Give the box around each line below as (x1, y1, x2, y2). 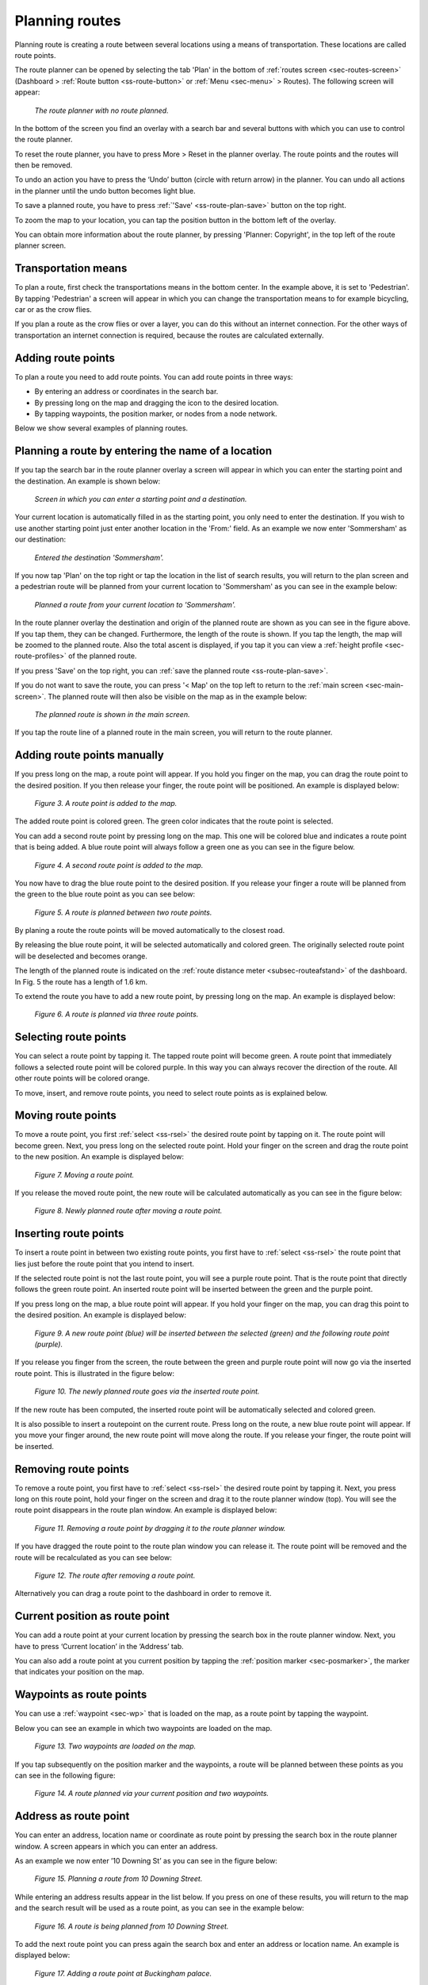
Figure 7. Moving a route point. (34, 1170, 135, 1179)
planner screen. (14, 241, 67, 250)
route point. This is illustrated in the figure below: (14, 1368, 174, 1378)
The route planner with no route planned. (34, 106, 170, 115)
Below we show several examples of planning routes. (14, 423, 189, 433)
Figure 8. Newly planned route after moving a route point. (34, 1206, 223, 1216)
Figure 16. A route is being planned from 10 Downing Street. (34, 1921, 229, 1931)
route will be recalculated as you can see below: (14, 1552, 172, 1562)
